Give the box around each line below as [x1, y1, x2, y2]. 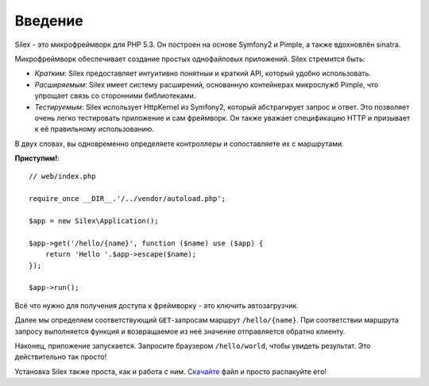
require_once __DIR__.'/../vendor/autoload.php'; [29, 195, 226, 203]
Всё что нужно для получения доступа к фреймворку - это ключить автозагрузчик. [14, 300, 300, 310]
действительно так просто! [14, 352, 107, 361]
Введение [14, 12, 83, 29]
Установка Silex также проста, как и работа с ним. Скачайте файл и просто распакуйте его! [14, 366, 327, 376]
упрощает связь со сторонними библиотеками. [34, 91, 196, 101]
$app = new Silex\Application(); [29, 217, 159, 226]
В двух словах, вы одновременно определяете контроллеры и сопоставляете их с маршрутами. [14, 139, 345, 149]
